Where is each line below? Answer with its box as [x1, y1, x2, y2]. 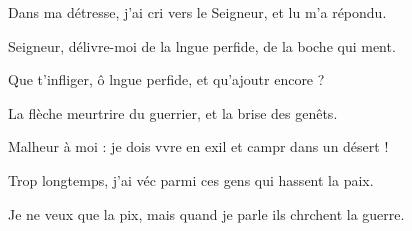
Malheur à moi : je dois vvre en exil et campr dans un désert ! [8, 136, 389, 157]
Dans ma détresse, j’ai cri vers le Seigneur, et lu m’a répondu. [8, 2, 387, 22]
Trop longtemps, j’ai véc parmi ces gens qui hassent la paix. [8, 169, 374, 190]
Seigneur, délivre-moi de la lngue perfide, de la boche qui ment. [8, 35, 396, 56]
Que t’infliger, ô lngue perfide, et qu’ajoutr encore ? [8, 69, 325, 90]
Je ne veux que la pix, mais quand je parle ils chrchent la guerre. [8, 203, 405, 224]
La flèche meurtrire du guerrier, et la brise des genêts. [8, 102, 338, 123]
